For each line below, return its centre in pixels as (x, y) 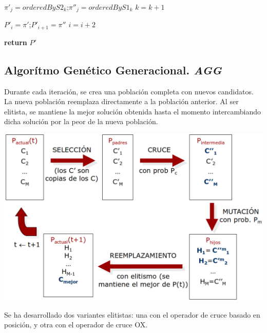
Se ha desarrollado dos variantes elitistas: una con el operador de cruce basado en (132, 314)
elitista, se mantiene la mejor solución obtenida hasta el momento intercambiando (133, 111)
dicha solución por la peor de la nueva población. (81, 121)
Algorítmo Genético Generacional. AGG (113, 70)
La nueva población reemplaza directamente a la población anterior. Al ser (121, 101)
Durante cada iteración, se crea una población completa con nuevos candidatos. (129, 91)
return (16, 42)
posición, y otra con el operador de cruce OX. (76, 325)
